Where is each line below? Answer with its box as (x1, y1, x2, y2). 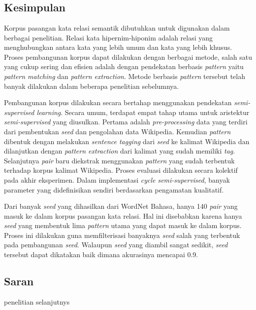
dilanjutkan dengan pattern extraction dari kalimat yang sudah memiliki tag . (4, 146, 235, 156)
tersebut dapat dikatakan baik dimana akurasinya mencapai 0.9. (4, 249, 198, 260)
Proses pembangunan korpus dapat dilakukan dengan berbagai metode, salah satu (4, 51, 252, 62)
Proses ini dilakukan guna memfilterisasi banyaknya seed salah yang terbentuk (4, 230, 240, 240)
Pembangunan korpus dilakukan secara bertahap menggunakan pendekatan (4, 97, 232, 108)
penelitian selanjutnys (4, 296, 70, 307)
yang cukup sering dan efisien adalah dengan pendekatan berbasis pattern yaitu (4, 61, 244, 72)
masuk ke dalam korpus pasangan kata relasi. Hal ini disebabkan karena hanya (4, 210, 242, 221)
